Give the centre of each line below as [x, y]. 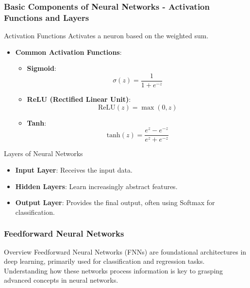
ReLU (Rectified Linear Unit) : [79, 99]
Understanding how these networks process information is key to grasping [114, 270]
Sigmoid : [42, 68]
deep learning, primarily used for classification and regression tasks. [104, 261]
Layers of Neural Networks [43, 153]
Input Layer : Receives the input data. [74, 169]
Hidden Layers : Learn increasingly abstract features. [96, 186]
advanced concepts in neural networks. [61, 280]
